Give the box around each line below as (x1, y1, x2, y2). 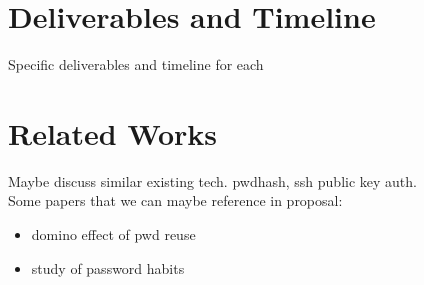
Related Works (8, 112, 218, 153)
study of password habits (31, 257, 185, 278)
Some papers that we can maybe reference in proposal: (8, 190, 343, 211)
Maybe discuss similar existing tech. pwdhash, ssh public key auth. (8, 170, 417, 191)
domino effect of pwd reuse (31, 224, 196, 245)
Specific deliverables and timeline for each (8, 54, 264, 75)
